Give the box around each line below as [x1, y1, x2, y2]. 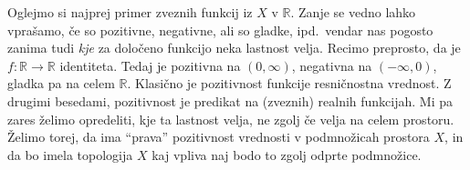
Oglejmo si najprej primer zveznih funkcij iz [7, 3, 253, 21]
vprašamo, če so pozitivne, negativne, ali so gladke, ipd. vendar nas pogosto [7, 20, 433, 39]
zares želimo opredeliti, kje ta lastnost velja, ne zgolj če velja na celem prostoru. [7, 109, 454, 128]
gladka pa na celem [7, 74, 115, 93]
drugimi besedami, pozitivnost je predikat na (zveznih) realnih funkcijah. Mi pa [7, 91, 454, 110]
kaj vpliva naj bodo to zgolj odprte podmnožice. [151, 145, 422, 164]
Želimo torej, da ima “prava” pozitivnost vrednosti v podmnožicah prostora [7, 127, 430, 146]
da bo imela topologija [7, 145, 133, 164]
